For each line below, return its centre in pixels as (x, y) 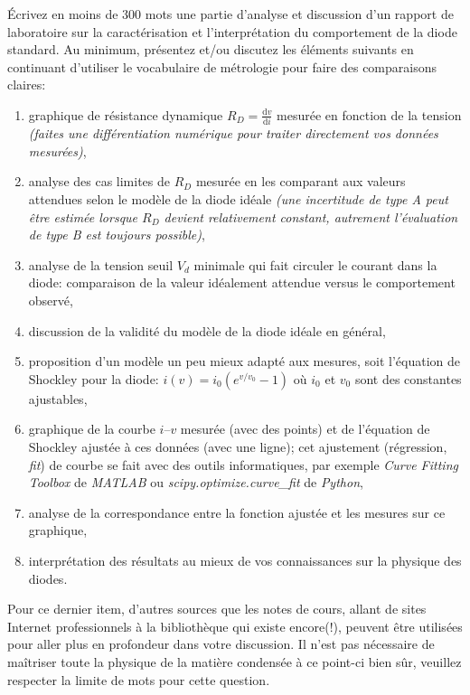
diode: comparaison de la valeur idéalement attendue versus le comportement (242, 282)
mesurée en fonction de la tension (369, 114)
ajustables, (58, 398)
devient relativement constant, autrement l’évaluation (311, 216)
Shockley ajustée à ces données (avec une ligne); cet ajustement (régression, (238, 446)
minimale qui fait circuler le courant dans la (315, 264)
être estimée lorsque (83, 216)
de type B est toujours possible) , (117, 235)
